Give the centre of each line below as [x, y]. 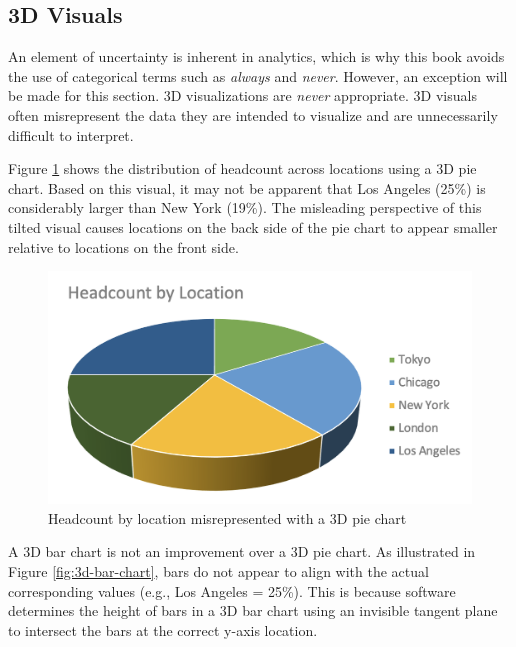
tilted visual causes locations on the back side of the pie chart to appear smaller [253, 226]
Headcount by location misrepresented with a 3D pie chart [227, 517]
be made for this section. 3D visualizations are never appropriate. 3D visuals [242, 95]
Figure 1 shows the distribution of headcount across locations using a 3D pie [242, 168]
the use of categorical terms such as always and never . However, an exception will [258, 75]
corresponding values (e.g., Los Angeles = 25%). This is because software [232, 590]
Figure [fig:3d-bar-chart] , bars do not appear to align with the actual [218, 571]
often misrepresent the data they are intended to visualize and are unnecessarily [253, 114]
